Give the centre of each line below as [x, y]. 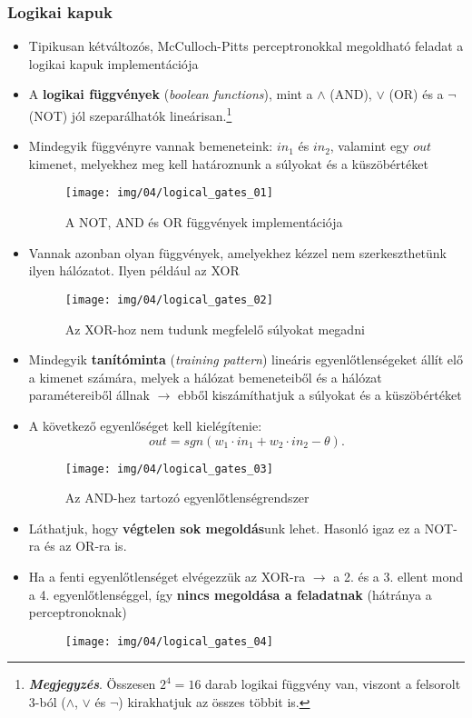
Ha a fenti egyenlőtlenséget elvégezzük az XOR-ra [167, 576]
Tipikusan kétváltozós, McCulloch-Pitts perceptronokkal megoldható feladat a [246, 46]
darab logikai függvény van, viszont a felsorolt [333, 684]
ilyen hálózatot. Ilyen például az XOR [134, 270]
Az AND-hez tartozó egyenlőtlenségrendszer [187, 498]
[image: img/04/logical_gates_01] [169, 193]
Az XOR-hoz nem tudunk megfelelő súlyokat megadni [215, 329]
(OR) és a [416, 94]
